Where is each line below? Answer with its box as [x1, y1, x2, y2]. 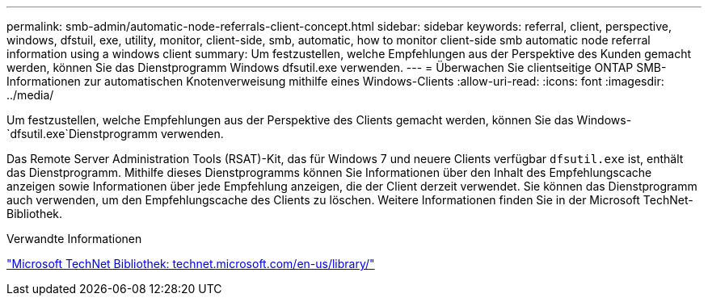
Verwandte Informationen [6, 232, 142, 245]
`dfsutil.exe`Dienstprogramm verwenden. [6, 127, 224, 141]
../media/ [6, 88, 54, 102]
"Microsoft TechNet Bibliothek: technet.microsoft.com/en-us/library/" [6, 257, 375, 271]
